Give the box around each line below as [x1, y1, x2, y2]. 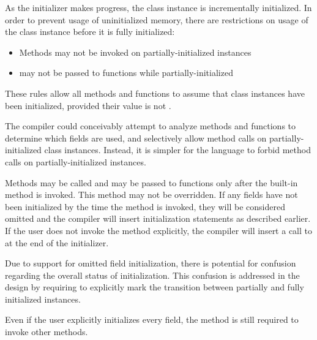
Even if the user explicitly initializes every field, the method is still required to [5, 313, 299, 326]
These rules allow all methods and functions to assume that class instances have [5, 86, 305, 99]
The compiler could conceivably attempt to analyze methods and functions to [5, 119, 296, 132]
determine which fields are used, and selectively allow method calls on [5, 131, 267, 144]
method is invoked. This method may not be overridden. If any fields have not [5, 188, 298, 201]
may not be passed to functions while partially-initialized [19, 66, 233, 79]
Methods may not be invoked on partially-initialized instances [19, 45, 252, 58]
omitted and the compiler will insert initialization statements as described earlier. [5, 212, 311, 225]
